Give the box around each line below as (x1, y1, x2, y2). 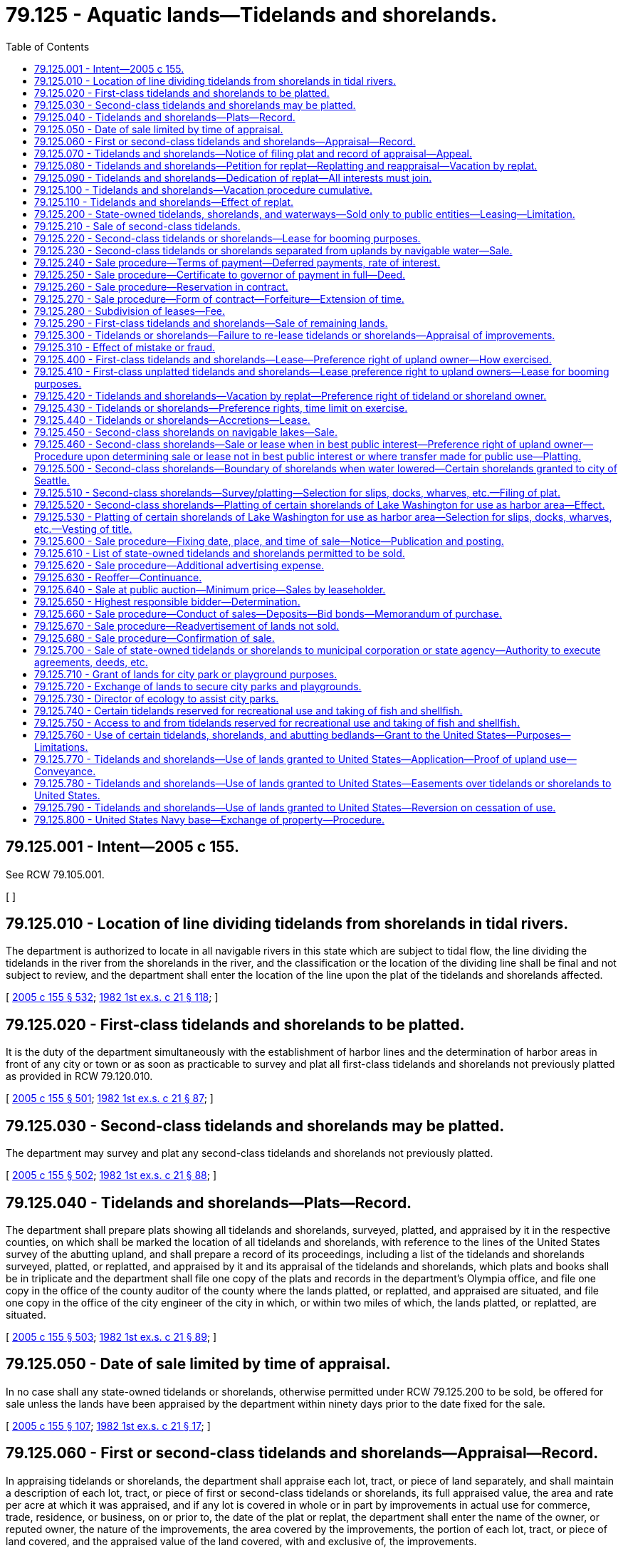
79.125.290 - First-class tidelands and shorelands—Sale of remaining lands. (34, 316, 388, 329)
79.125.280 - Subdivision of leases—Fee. (34, 304, 225, 317)
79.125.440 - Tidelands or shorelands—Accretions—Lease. (34, 413, 310, 426)
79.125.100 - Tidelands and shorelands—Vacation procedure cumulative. (34, 183, 372, 196)
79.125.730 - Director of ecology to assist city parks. (34, 692, 279, 705)
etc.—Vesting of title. (34, 522, 132, 535)
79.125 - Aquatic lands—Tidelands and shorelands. (6, 3, 498, 27)
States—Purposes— (476, 728, 571, 741)
